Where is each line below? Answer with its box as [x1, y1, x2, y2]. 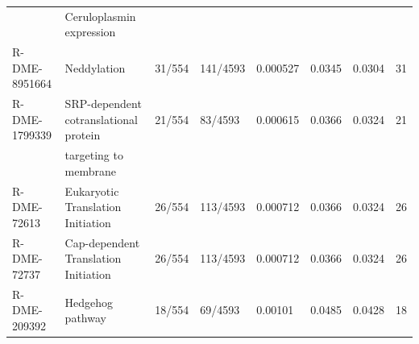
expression [64, 23, 116, 40]
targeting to [64, 147, 123, 164]
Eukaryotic [64, 182, 119, 199]
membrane [64, 162, 117, 179]
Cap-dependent [64, 234, 140, 251]
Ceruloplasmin [64, 7, 136, 24]
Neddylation [64, 59, 126, 76]
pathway [64, 309, 106, 326]
